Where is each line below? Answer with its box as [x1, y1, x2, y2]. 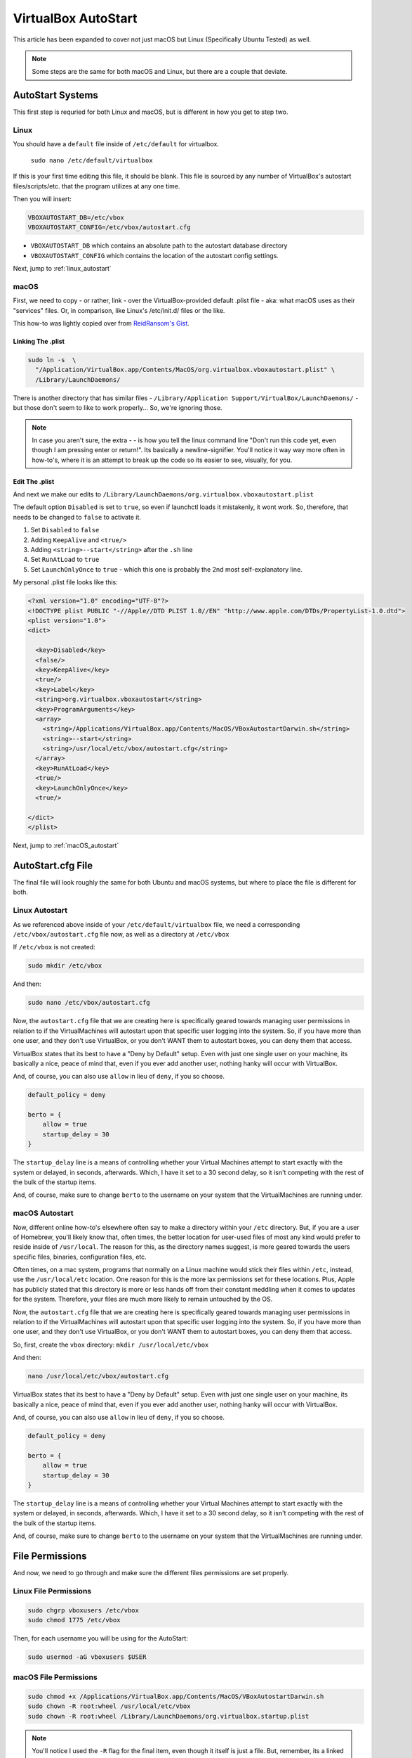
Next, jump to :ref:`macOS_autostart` [13, 841, 119, 850]
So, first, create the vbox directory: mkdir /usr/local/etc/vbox [13, 1340, 209, 1349]
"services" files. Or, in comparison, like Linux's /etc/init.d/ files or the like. [13, 306, 225, 314]
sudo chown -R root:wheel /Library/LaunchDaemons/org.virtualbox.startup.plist [27, 1712, 310, 1720]
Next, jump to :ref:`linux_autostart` [13, 264, 112, 273]
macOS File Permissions [13, 1672, 98, 1682]
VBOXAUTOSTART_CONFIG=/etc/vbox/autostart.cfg [27, 224, 191, 231]
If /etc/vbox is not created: [13, 943, 95, 951]
